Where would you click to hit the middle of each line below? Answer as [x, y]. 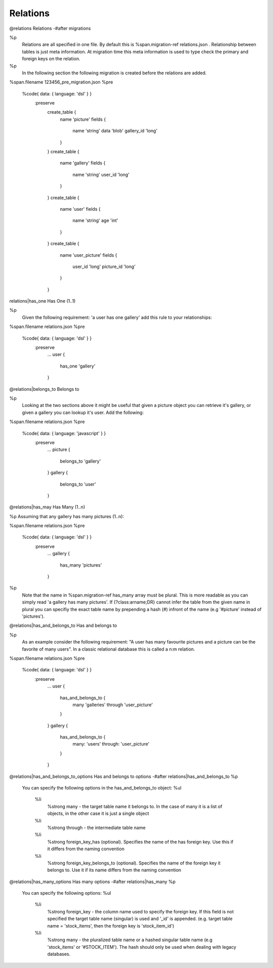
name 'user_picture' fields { [88, 255]
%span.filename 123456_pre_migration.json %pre [61, 82]
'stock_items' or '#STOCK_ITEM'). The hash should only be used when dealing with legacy [142, 947]
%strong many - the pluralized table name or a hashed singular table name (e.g [130, 940]
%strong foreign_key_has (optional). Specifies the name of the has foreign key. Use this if [140, 842]
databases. [59, 954]
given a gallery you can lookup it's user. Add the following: [83, 412]
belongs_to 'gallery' [80, 461]
